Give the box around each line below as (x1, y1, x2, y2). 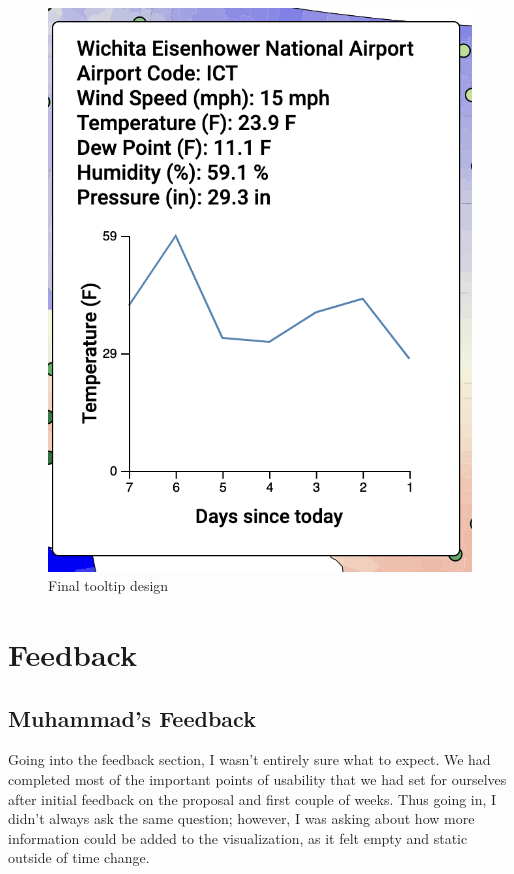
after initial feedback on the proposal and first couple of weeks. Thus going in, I (8, 788, 497, 809)
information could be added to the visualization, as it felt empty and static (8, 827, 468, 848)
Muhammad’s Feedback (8, 702, 256, 733)
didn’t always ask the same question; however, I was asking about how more (8, 808, 475, 829)
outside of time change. (8, 847, 150, 868)
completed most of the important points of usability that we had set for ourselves (8, 768, 507, 789)
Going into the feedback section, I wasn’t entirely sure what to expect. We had (8, 749, 491, 770)
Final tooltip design (48, 575, 169, 596)
